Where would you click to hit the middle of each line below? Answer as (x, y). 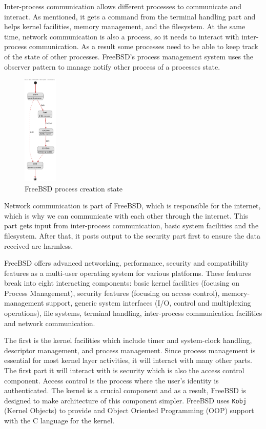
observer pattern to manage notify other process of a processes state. (112, 66)
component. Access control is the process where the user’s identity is (111, 380)
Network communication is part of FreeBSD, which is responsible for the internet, (132, 206)
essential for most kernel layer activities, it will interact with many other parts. (128, 360)
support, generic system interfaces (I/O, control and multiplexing (149, 303)
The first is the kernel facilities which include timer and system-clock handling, (128, 340)
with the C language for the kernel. (59, 421)
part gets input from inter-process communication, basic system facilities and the (131, 226)
